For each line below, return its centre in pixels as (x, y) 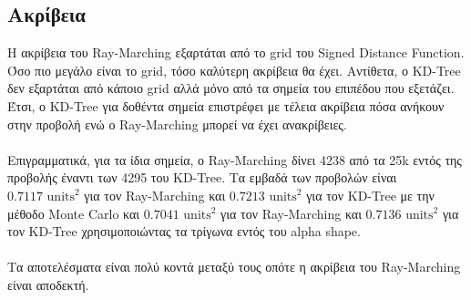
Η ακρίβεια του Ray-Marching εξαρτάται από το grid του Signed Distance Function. (236, 52)
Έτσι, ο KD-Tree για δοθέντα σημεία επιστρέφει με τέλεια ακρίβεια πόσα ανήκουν (226, 105)
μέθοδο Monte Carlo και (74, 213)
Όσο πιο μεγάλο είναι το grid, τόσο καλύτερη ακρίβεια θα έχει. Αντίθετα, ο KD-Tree (234, 70)
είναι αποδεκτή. (48, 284)
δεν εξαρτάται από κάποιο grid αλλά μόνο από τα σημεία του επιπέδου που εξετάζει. (231, 88)
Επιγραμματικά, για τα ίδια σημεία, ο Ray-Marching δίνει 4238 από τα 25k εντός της (235, 159)
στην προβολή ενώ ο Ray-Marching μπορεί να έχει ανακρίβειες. (177, 124)
